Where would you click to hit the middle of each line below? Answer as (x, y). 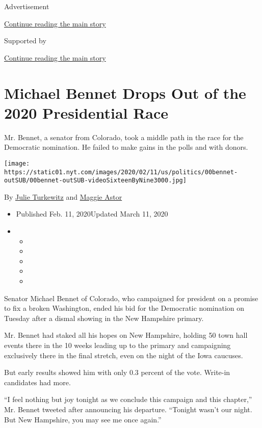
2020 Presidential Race (86, 112)
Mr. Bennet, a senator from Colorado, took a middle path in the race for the (124, 137)
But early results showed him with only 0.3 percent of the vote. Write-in (117, 372)
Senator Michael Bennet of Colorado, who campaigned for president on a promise (131, 298)
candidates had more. (37, 382)
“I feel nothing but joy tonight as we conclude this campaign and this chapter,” (128, 399)
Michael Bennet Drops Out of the (125, 92)
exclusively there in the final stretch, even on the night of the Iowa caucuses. (124, 355)
